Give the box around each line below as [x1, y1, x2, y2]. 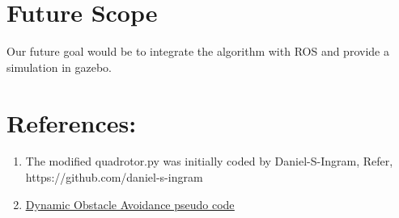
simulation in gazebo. [6, 58, 112, 75]
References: [6, 106, 137, 139]
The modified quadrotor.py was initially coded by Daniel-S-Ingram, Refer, [25, 153, 393, 170]
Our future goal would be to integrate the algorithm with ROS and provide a [6, 43, 389, 60]
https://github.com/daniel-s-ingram [25, 169, 203, 186]
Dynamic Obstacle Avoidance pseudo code [25, 195, 235, 212]
